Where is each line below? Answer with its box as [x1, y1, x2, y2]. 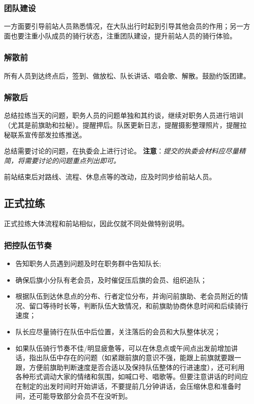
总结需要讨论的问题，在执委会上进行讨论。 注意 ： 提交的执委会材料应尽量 [4, 146, 239, 156]
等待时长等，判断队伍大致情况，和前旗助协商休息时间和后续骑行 [42, 300, 248, 310]
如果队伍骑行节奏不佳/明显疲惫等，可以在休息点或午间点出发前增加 [15, 343, 231, 353]
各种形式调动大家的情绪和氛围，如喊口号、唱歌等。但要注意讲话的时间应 [15, 371, 248, 382]
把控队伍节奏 [4, 239, 52, 251]
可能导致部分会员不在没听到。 [36, 390, 132, 401]
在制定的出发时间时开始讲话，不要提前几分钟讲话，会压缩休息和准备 [15, 381, 234, 391]
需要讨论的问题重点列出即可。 [24, 155, 120, 165]
